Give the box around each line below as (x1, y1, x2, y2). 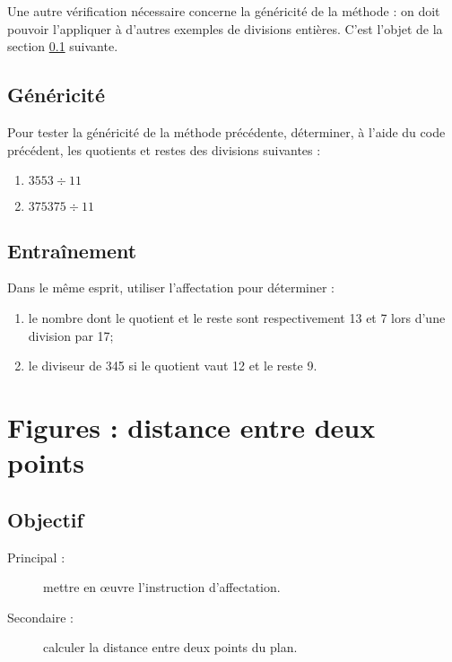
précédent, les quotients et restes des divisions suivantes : (7, 140, 321, 159)
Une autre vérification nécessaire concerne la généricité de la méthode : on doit (7, 2, 440, 20)
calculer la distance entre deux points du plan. (43, 638, 298, 657)
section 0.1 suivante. (7, 37, 118, 56)
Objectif (7, 505, 83, 533)
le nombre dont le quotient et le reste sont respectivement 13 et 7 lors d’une (28, 308, 446, 327)
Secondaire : (7, 607, 74, 626)
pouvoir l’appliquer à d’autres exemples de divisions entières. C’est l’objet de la (7, 19, 443, 38)
